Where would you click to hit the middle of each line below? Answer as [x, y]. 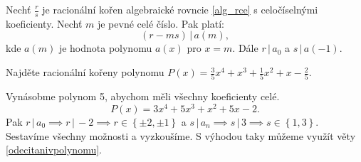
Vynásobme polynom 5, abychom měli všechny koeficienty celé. [143, 96]
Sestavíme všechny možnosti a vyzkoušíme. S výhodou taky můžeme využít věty [181, 135]
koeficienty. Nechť [44, 23]
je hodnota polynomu [105, 48]
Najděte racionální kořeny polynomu [85, 72]
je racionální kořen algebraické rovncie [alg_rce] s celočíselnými [180, 9]
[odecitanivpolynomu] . [54, 150]
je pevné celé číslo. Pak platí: [161, 23]
